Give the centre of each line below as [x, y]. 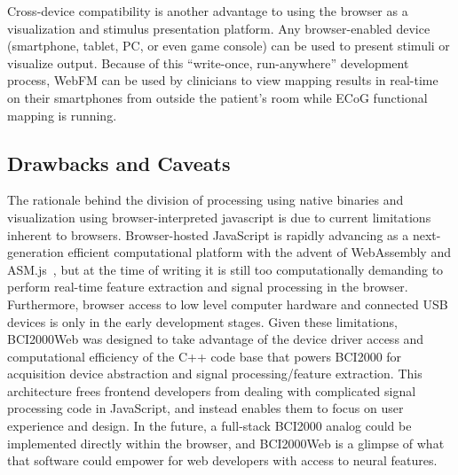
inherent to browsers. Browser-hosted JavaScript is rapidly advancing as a [208, 234]
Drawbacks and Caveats [119, 163]
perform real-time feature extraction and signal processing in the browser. [208, 287]
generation [36, 252]
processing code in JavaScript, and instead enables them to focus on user [205, 408]
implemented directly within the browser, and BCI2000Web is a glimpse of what [226, 443]
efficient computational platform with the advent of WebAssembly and [259, 252]
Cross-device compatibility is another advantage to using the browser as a [208, 11]
